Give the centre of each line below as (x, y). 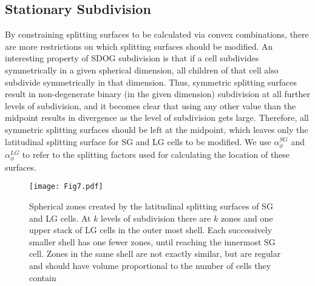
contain (43, 277)
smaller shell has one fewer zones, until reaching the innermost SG (152, 241)
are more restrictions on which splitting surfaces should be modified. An (139, 46)
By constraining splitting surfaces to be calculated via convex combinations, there (157, 34)
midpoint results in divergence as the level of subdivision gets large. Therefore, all (157, 117)
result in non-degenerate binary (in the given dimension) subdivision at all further (158, 94)
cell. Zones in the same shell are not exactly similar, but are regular (155, 254)
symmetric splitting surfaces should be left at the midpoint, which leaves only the (157, 129)
